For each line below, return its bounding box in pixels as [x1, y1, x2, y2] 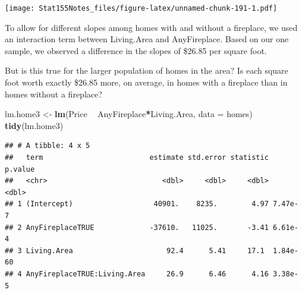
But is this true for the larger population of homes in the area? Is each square [5, 64, 288, 77]
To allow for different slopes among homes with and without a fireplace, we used [5, 21, 298, 33]
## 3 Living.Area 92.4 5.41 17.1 [5, 246, 265, 255]
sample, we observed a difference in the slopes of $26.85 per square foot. [5, 44, 267, 56]
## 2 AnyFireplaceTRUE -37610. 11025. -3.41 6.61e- [5, 223, 298, 232]
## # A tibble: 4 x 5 [5, 141, 90, 150]
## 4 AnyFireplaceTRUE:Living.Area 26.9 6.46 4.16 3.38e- [5, 269, 298, 278]
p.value [5, 165, 35, 174]
